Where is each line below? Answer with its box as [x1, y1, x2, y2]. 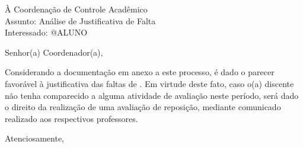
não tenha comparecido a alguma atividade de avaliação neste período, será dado [5, 89, 299, 101]
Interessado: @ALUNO [5, 26, 88, 38]
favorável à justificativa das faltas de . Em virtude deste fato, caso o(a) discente [5, 77, 294, 89]
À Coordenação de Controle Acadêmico [5, 3, 148, 15]
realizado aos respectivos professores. [5, 112, 138, 124]
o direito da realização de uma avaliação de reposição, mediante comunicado [5, 101, 281, 113]
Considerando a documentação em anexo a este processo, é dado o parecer [5, 66, 275, 78]
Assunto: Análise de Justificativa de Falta [5, 14, 156, 27]
